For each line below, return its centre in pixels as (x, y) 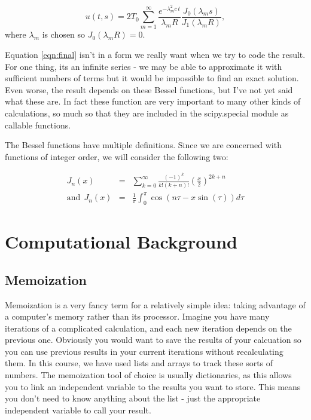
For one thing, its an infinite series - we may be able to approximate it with (144, 66)
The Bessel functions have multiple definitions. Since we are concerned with (143, 145)
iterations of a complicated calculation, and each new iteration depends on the (148, 328)
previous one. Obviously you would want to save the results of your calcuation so (153, 340)
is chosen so (64, 34)
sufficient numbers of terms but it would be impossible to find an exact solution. (152, 78)
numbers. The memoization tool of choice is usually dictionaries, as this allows (148, 375)
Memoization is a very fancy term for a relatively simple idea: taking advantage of (155, 304)
